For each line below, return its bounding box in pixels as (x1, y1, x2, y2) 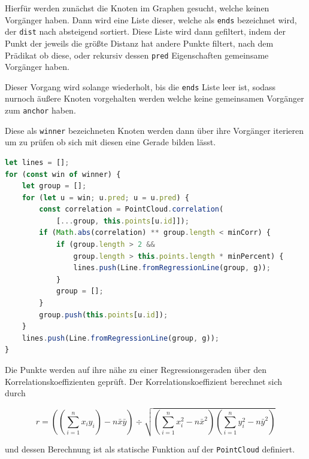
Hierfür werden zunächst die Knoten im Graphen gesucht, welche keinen (5, 2, 269, 14)
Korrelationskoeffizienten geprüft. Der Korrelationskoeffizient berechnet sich (5, 375, 283, 387)
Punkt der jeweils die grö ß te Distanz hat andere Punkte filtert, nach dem (5, 36, 274, 49)
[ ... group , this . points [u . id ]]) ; (56, 216, 189, 225)
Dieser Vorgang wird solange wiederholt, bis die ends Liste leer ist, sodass (5, 80, 276, 93)
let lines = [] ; (5, 158, 69, 167)
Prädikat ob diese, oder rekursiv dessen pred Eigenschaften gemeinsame (5, 48, 269, 61)
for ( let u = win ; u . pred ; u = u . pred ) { (22, 193, 189, 202)
